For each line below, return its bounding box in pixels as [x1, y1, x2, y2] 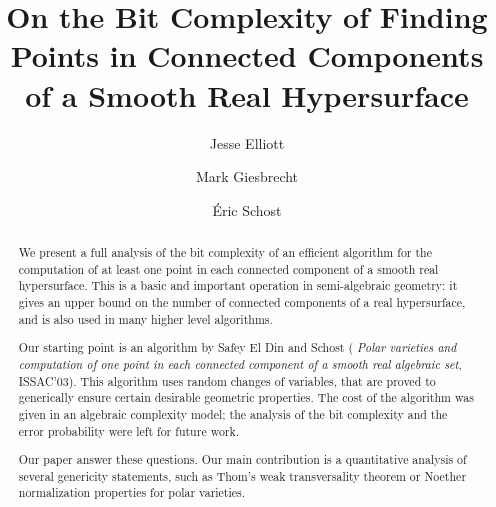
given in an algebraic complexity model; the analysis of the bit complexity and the [18, 405, 448, 422]
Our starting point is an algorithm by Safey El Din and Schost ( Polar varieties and [18, 339, 457, 356]
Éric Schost [212, 199, 282, 220]
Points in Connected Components [10, 35, 484, 76]
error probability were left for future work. [18, 422, 240, 439]
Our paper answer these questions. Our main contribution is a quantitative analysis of [18, 451, 467, 468]
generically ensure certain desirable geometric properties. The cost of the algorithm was [18, 389, 474, 406]
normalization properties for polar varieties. [18, 484, 246, 501]
